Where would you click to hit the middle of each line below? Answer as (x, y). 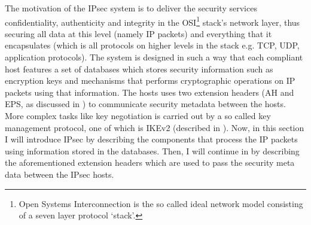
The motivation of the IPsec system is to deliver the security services (131, 8)
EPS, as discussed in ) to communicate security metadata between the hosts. (145, 104)
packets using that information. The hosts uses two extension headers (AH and (150, 92)
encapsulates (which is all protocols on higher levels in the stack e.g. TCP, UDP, (152, 45)
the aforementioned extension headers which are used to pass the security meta (150, 162)
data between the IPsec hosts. (60, 174)
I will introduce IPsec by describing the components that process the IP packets (151, 139)
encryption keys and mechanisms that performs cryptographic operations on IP (150, 80)
